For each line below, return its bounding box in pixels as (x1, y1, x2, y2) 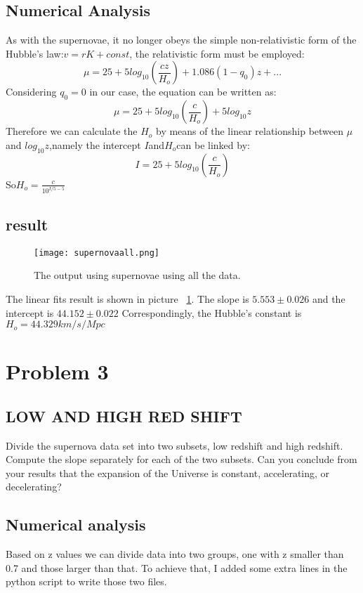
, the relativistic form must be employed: (129, 46, 305, 60)
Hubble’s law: (6, 46, 64, 60)
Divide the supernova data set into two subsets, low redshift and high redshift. (6, 438, 343, 452)
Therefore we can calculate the (6, 124, 138, 138)
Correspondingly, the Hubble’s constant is (121, 305, 302, 320)
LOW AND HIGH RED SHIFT (6, 405, 242, 426)
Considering (6, 84, 57, 99)
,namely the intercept (49, 137, 141, 152)
